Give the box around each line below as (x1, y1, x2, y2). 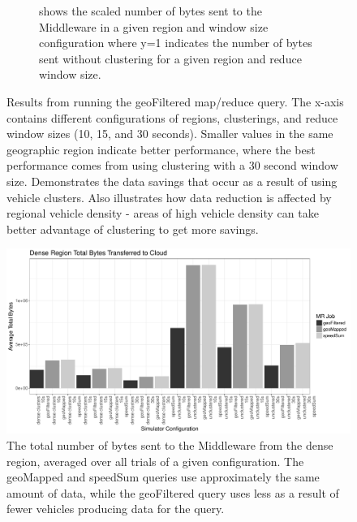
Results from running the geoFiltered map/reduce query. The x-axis (6, 93, 344, 110)
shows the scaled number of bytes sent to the (39, 2, 262, 19)
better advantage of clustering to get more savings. (6, 220, 259, 237)
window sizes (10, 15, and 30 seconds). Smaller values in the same (6, 125, 333, 142)
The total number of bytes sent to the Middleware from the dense (6, 437, 333, 454)
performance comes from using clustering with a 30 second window (6, 157, 338, 174)
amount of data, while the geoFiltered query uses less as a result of (6, 484, 339, 501)
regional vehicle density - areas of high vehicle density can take (6, 205, 319, 222)
